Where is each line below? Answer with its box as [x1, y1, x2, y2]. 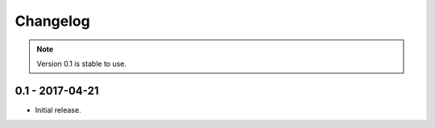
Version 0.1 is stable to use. [36, 59, 127, 68]
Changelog [14, 12, 90, 30]
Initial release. [35, 105, 81, 114]
